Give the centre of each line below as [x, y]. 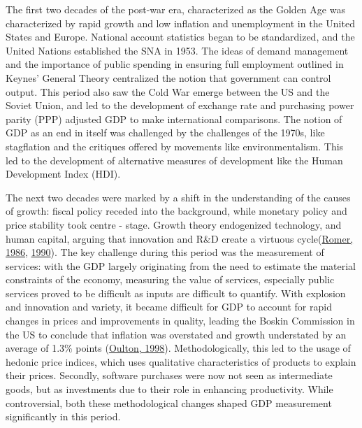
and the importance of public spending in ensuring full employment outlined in [175, 64]
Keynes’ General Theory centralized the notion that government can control [168, 77]
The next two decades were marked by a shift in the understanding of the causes [178, 197]
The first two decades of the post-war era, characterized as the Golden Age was [175, 9]
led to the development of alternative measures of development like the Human [174, 160]
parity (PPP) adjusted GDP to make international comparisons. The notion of [174, 119]
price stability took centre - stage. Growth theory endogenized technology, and [174, 224]
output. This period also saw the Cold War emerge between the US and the [168, 91]
